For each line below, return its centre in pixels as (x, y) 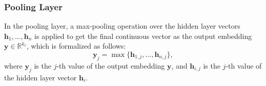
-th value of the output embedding (111, 65)
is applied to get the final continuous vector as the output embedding (143, 36)
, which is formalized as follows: (76, 46)
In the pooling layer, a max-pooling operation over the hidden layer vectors (122, 26)
